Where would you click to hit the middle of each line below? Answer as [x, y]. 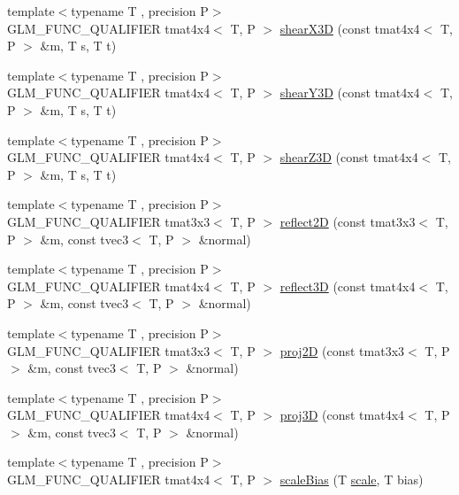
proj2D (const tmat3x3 [342, 350]
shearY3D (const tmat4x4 [350, 93]
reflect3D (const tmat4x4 [348, 286]
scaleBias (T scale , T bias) [352, 480]
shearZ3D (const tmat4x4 [349, 157]
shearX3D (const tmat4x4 [350, 28]
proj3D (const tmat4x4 [342, 415]
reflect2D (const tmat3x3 [348, 221]
